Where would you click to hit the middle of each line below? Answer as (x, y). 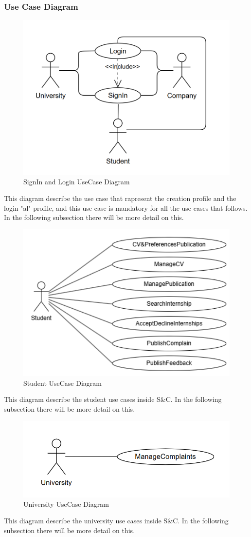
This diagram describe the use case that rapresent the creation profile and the (120, 198)
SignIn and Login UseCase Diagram (77, 182)
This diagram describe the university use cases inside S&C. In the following (116, 520)
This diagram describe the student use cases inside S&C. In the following (113, 399)
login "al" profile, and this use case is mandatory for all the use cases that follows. (126, 208)
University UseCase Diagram (66, 504)
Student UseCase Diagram (63, 383)
